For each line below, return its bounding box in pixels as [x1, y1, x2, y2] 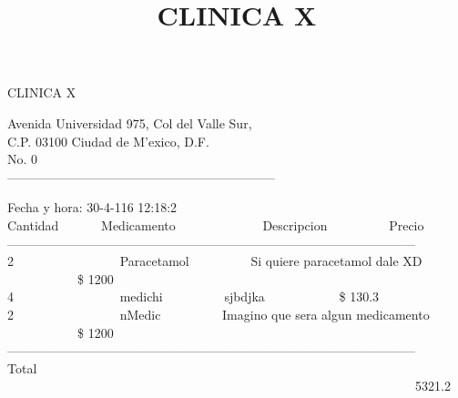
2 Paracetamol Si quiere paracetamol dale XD [7, 251, 422, 270]
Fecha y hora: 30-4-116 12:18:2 [7, 198, 178, 217]
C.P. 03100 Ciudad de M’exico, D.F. [7, 131, 209, 150]
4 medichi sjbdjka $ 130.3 [7, 287, 380, 306]
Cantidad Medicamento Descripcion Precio [7, 215, 424, 234]
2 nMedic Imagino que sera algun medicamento [7, 304, 430, 323]
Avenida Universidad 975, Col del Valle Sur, [7, 113, 252, 132]
